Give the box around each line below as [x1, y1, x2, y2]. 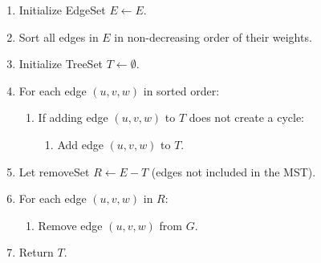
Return [18, 244, 54, 261]
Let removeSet [18, 163, 90, 180]
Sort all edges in [18, 28, 99, 45]
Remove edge [38, 216, 103, 233]
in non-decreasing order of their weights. [114, 28, 312, 45]
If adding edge [38, 109, 108, 126]
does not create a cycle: [189, 109, 304, 126]
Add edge [57, 136, 104, 152]
